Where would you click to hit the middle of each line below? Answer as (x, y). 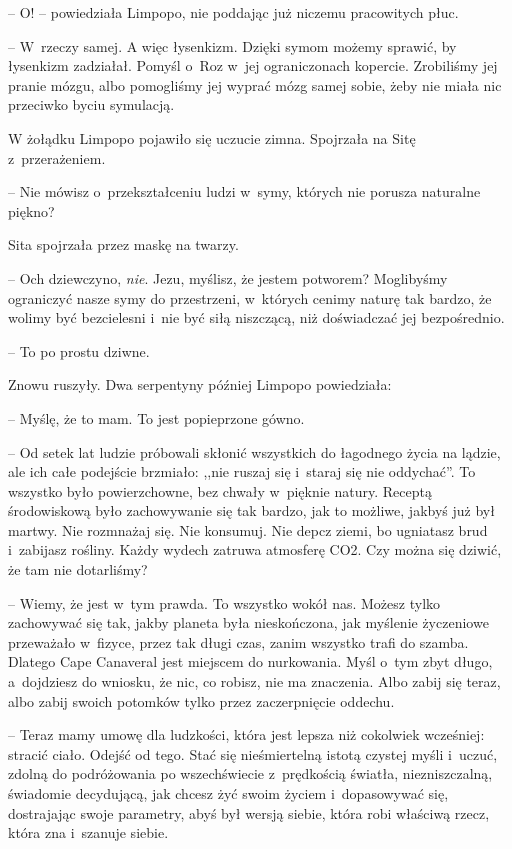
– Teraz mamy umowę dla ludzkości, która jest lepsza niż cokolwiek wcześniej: (246, 734)
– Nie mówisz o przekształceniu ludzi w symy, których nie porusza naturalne (244, 191)
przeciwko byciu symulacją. (91, 104)
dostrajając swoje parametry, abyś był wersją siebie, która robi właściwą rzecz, (249, 812)
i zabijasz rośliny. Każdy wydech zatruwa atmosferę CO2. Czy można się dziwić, (255, 549)
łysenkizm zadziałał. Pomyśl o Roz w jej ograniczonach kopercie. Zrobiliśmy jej (253, 65)
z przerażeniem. (57, 157)
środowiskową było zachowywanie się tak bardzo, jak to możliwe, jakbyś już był (251, 510)
